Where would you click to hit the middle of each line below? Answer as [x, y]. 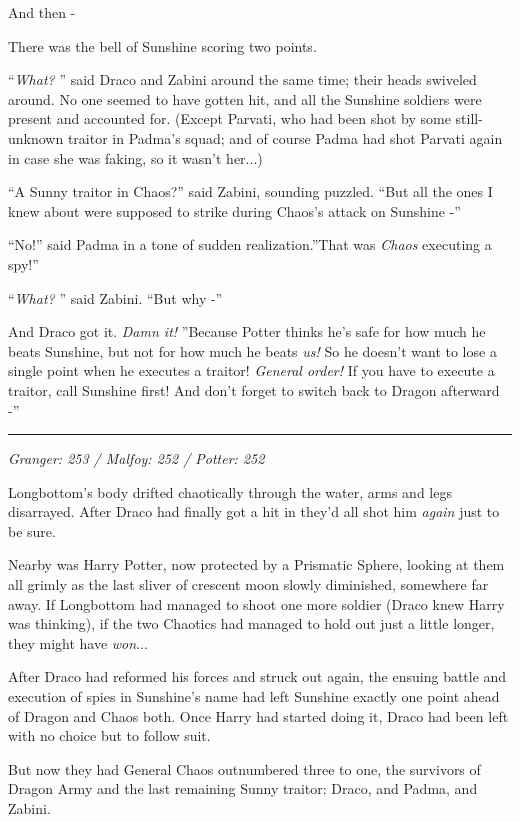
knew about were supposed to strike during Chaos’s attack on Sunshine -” [234, 210]
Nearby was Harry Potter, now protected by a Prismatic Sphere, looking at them [256, 564]
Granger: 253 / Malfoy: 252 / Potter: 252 [136, 458]
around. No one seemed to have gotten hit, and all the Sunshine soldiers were [245, 98]
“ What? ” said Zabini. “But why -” [115, 297]
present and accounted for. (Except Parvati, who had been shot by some [229, 118]
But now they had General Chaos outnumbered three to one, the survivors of [244, 768]
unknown [36, 137]
